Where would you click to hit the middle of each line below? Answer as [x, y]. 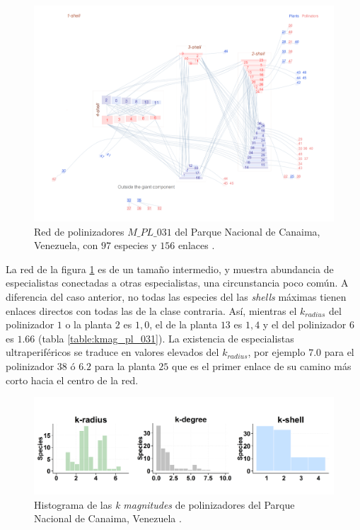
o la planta [89, 324]
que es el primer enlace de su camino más [262, 365]
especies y [135, 245]
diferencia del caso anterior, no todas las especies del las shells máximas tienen [176, 297]
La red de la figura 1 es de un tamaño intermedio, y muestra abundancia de [170, 269]
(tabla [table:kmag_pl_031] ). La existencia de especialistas [166, 338]
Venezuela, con [66, 245]
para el [339, 352]
